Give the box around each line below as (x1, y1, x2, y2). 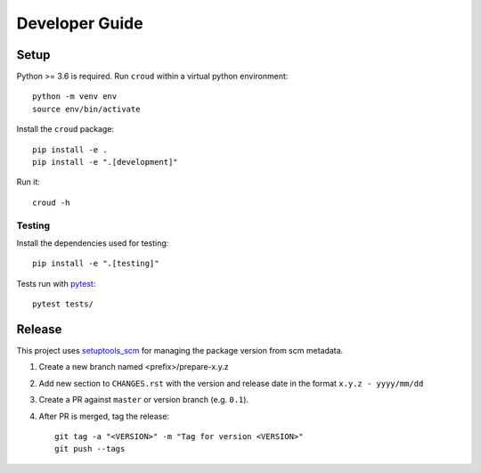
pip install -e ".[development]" (32, 157, 178, 167)
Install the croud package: (16, 124, 115, 135)
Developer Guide (16, 13, 143, 33)
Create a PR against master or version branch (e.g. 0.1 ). (38, 395, 249, 405)
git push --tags (54, 444, 126, 454)
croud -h (32, 197, 70, 208)
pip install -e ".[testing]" (32, 258, 159, 269)
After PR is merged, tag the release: (38, 411, 169, 421)
